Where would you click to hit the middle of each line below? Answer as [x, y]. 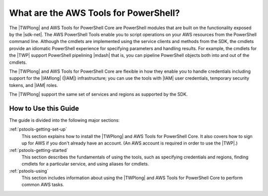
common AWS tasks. [43, 185]
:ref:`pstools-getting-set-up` [38, 129]
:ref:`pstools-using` [29, 171]
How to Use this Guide [44, 108]
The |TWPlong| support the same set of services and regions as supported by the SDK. [99, 95]
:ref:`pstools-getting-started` [39, 150]
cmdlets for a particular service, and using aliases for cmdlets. [85, 164]
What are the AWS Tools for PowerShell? [95, 13]
